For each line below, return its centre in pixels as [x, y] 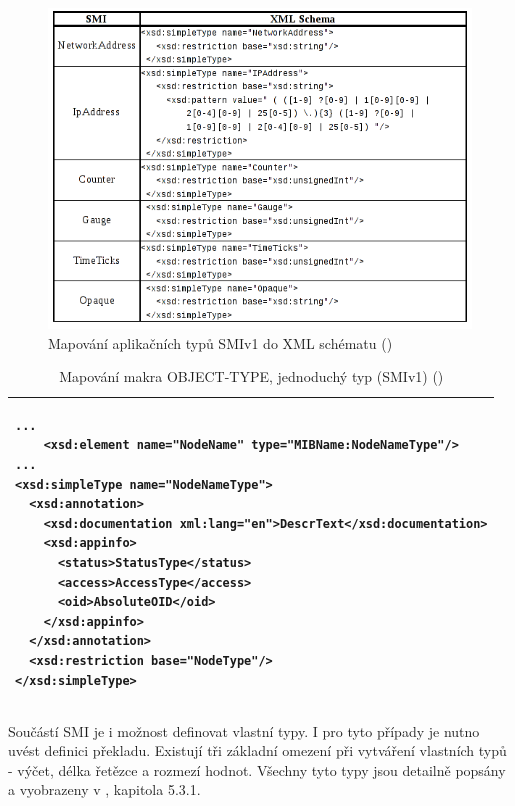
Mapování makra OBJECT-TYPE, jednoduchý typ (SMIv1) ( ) [251, 376]
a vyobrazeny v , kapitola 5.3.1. [104, 789]
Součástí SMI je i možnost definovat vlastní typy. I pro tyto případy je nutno [244, 730]
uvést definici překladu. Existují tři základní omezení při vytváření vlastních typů [257, 750]
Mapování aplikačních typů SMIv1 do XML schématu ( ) [220, 342]
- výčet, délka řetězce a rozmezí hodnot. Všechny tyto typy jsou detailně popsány [257, 769]
